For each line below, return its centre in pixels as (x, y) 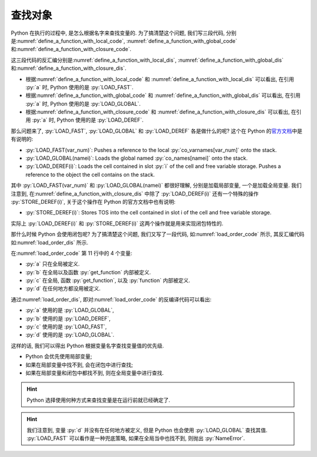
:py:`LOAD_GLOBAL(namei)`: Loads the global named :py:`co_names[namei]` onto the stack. (136, 158)
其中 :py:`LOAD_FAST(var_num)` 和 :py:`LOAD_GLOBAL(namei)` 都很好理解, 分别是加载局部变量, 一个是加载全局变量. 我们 (156, 186)
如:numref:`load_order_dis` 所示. (50, 242)
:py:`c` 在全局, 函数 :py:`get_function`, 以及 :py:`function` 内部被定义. (108, 280)
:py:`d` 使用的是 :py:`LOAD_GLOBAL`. (70, 335)
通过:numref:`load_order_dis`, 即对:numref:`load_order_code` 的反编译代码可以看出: (111, 299)
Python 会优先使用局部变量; (59, 357)
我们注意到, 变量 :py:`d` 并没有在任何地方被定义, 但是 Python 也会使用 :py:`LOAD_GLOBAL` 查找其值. (147, 430)
